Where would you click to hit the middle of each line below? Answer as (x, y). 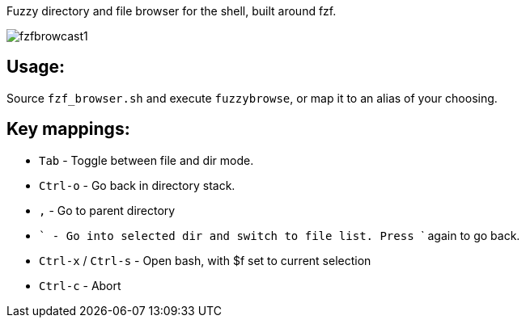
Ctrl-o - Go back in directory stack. (137, 185)
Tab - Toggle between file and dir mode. (146, 160)
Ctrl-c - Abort (80, 285)
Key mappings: (68, 129)
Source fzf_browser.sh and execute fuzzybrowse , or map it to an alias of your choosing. (252, 98)
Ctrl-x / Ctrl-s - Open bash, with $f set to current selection (205, 260)
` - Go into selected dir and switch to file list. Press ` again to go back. (280, 235)
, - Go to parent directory (107, 210)
